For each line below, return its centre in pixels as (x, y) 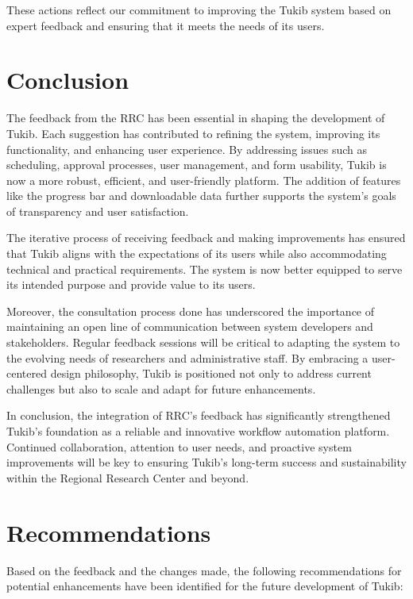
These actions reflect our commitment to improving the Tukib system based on (199, 10)
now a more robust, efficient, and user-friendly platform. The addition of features (204, 180)
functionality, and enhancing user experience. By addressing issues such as (187, 149)
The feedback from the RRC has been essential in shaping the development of (196, 118)
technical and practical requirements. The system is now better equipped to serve (205, 269)
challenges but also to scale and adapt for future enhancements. (161, 388)
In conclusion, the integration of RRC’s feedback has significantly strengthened (199, 415)
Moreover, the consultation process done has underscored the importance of (191, 311)
